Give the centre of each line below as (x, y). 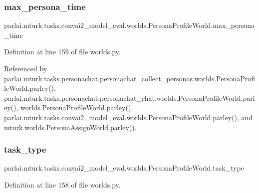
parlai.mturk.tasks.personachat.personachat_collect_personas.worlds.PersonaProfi (130, 78)
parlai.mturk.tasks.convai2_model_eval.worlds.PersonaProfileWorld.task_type (124, 168)
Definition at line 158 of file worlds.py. (62, 184)
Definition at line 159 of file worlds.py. (62, 52)
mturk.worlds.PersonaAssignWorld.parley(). (70, 127)
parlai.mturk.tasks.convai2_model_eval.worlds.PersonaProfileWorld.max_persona (129, 25)
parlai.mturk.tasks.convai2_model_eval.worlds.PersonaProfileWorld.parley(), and (129, 117)
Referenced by (26, 68)
